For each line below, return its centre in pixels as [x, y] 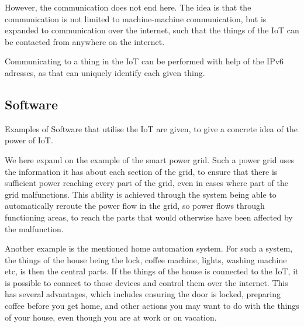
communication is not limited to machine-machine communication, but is [136, 18]
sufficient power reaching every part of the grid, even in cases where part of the [147, 183]
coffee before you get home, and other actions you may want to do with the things [152, 306]
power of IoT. [29, 140]
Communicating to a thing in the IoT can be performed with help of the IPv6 [144, 61]
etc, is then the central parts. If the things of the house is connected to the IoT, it [152, 271]
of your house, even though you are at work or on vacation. [111, 317]
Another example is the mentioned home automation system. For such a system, [149, 248]
